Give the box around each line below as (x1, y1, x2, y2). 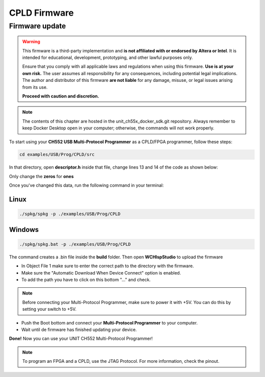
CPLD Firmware (9, 7, 74, 18)
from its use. (22, 84, 48, 90)
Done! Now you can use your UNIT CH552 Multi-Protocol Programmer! (9, 336, 153, 342)
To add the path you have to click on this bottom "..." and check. (21, 277, 151, 282)
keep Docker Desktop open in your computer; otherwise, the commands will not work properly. (22, 125, 214, 131)
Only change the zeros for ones (9, 173, 74, 179)
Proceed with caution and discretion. (22, 93, 99, 99)
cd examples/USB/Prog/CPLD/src (19, 152, 95, 157)
